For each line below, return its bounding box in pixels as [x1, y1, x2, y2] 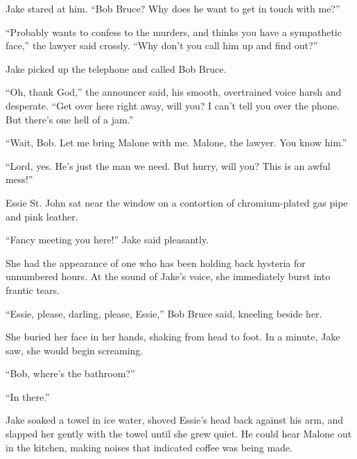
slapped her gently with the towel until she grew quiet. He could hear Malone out [6, 426, 352, 441]
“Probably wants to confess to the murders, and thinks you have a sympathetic [6, 24, 342, 39]
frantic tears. [6, 282, 60, 297]
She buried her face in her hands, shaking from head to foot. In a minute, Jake [6, 329, 340, 344]
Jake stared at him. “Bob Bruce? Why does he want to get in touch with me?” [6, 1, 340, 15]
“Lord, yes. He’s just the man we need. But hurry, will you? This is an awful [6, 158, 331, 173]
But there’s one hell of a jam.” [6, 112, 134, 126]
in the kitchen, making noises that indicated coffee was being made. [6, 440, 293, 454]
